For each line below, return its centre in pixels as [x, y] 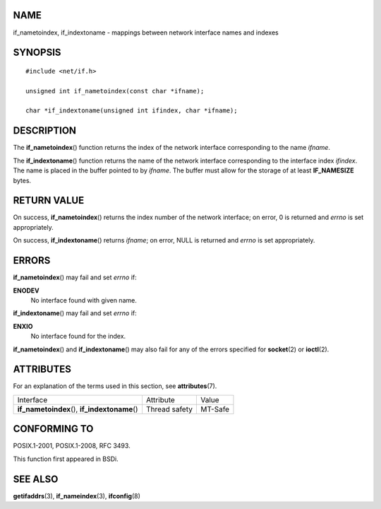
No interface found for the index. [78, 337]
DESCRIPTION [45, 131]
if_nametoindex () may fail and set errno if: [75, 277]
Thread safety [169, 409]
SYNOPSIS [37, 53]
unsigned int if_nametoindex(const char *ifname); [115, 91]
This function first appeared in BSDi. [66, 459]
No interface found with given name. [84, 300]
